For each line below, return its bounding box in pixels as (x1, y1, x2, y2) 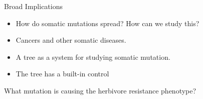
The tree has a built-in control (16, 68, 109, 79)
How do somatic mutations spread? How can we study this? (16, 18, 199, 28)
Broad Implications (4, 1, 63, 11)
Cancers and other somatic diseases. (16, 35, 126, 45)
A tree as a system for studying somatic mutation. (16, 51, 170, 62)
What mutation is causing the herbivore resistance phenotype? (4, 85, 196, 95)
